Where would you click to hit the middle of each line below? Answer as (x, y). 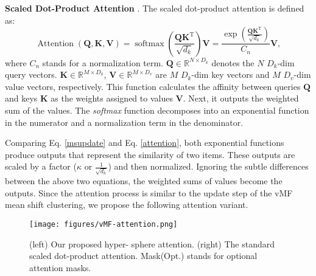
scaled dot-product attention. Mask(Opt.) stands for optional (143, 256)
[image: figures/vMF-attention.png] (104, 224)
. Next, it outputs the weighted (241, 98)
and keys (21, 98)
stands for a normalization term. (103, 62)
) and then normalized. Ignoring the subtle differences (208, 166)
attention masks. (60, 267)
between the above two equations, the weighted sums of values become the (144, 181)
